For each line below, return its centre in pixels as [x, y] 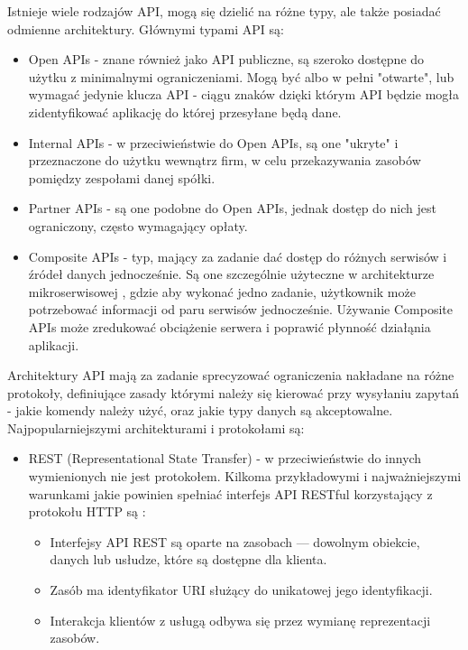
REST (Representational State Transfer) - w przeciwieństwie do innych [225, 458]
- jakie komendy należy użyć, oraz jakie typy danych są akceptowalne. [200, 410]
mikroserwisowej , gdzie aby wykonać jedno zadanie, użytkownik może [222, 291]
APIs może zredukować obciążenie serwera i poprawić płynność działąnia [229, 326]
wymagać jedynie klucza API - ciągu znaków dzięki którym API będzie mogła [243, 94]
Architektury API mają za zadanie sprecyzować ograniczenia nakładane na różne [231, 375]
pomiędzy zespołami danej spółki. [122, 177]
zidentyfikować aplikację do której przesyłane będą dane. [185, 111]
